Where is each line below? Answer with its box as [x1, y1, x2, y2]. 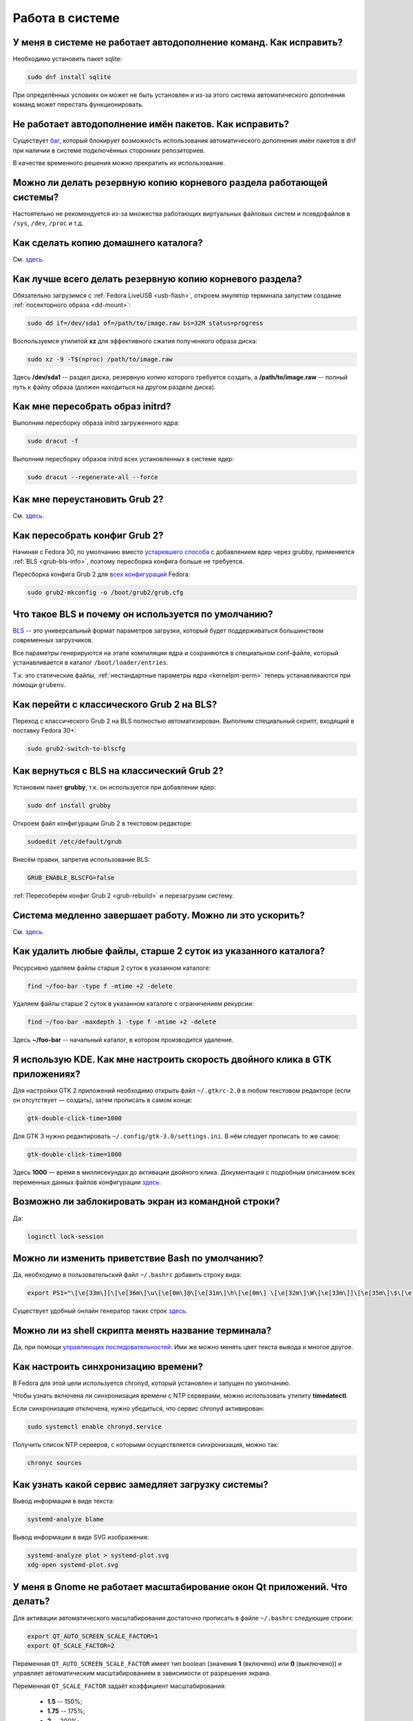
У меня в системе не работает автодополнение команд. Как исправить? [12, 36, 343, 48]
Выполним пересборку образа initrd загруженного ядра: [12, 419, 180, 427]
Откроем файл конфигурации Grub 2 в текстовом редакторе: [12, 819, 193, 827]
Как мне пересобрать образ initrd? [12, 401, 171, 412]
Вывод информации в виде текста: [12, 1497, 115, 1506]
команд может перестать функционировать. [12, 101, 144, 109]
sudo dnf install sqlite [27, 73, 112, 81]
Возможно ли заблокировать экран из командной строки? [12, 1196, 280, 1207]
